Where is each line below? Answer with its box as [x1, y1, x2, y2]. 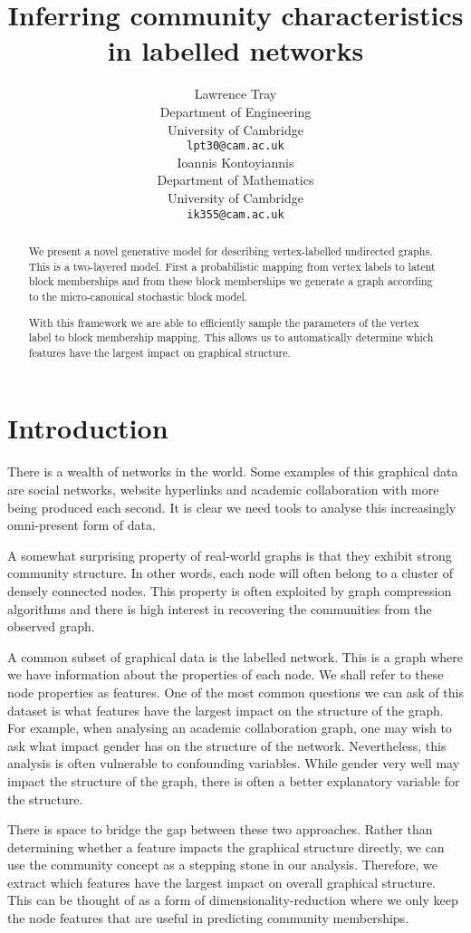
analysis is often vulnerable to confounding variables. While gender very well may [7, 754, 460, 773]
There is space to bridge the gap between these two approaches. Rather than [7, 820, 433, 839]
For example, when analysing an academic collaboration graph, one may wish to [7, 718, 452, 737]
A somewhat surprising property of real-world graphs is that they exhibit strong [7, 545, 452, 564]
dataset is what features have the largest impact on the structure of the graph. [7, 700, 444, 719]
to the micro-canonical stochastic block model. [28, 288, 248, 303]
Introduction [7, 409, 168, 447]
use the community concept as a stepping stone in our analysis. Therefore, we [7, 855, 437, 874]
